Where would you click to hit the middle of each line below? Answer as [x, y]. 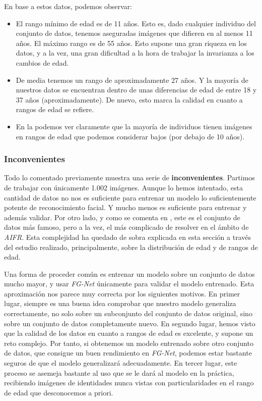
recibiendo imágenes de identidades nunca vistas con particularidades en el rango [129, 383]
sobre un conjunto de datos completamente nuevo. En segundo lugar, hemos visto [130, 323]
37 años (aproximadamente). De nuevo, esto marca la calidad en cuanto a [129, 99]
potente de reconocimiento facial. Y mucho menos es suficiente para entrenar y [125, 207]
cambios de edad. [42, 62]
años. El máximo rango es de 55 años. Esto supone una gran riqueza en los [131, 43]
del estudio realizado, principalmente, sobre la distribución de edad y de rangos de [131, 247]
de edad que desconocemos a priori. [59, 392]
